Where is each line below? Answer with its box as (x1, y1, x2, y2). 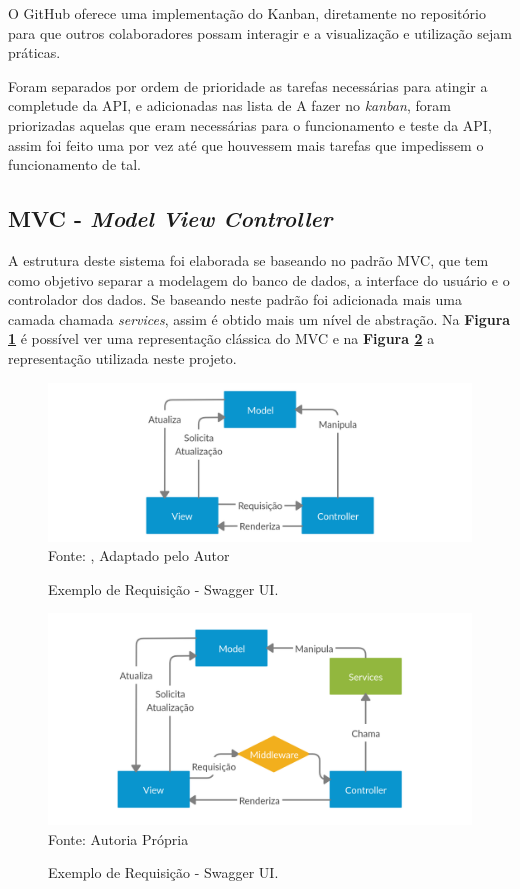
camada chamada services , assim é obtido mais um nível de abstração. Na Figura (8, 308, 511, 329)
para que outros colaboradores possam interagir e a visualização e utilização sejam (8, 22, 512, 43)
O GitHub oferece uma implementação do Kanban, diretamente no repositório (8, 3, 486, 23)
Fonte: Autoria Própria (48, 828, 189, 849)
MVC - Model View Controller (8, 203, 333, 234)
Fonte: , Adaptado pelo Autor (48, 545, 230, 566)
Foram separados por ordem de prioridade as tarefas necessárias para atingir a (8, 75, 488, 96)
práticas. (8, 42, 61, 63)
